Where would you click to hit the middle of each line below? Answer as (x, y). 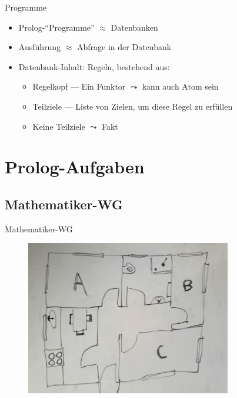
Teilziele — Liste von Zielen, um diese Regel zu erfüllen (133, 106)
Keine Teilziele (59, 126)
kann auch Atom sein (180, 86)
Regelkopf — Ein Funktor (79, 86)
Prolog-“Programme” (56, 27)
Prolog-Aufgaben (75, 167)
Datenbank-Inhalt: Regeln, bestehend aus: (94, 66)
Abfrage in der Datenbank (124, 47)
